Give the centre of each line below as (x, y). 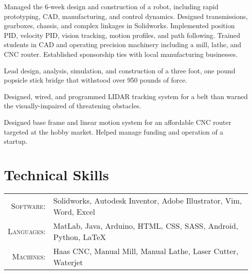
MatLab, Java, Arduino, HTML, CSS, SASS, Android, (146, 225)
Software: (29, 206)
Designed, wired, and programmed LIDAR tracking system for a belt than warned (126, 96)
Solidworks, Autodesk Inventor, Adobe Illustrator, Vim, (148, 200)
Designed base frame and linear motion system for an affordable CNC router (118, 122)
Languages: (27, 231)
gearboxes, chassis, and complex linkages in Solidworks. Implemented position (119, 26)
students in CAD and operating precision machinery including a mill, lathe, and (123, 44)
